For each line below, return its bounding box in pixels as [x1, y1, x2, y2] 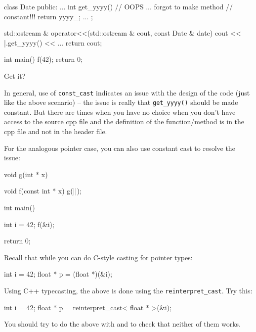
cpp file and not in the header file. [4, 126, 107, 137]
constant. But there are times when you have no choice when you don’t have [4, 106, 236, 117]
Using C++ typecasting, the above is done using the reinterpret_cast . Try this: [4, 285, 253, 295]
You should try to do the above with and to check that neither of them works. [4, 319, 241, 329]
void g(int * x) [4, 169, 48, 179]
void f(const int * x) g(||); [4, 186, 82, 196]
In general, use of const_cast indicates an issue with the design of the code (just [4, 87, 250, 97]
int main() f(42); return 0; [4, 54, 83, 64]
